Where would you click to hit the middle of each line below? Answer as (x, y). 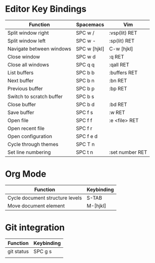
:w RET (117, 112)
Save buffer (21, 112)
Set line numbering (29, 152)
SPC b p (85, 88)
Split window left (27, 41)
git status (18, 251)
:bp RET (118, 88)
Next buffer (21, 80)
